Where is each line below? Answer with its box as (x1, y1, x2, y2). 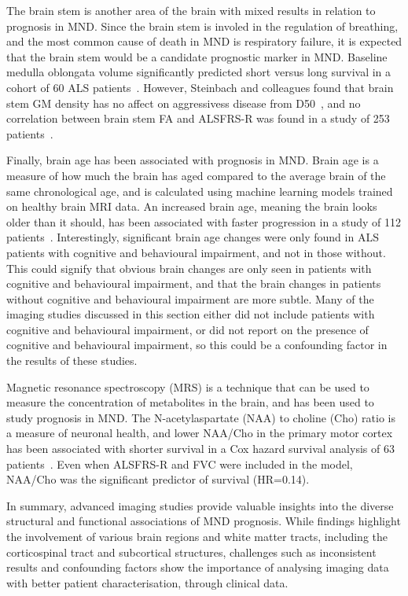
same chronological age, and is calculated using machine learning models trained (6, 182, 393, 199)
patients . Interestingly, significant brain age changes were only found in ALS (6, 229, 379, 245)
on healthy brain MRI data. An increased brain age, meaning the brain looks (6, 198, 377, 215)
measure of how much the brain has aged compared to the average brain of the (6, 167, 386, 183)
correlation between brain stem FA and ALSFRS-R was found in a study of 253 (6, 110, 390, 127)
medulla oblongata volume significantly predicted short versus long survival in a (6, 64, 391, 80)
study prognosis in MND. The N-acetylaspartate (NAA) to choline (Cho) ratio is (6, 409, 395, 425)
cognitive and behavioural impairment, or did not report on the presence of (6, 321, 369, 337)
